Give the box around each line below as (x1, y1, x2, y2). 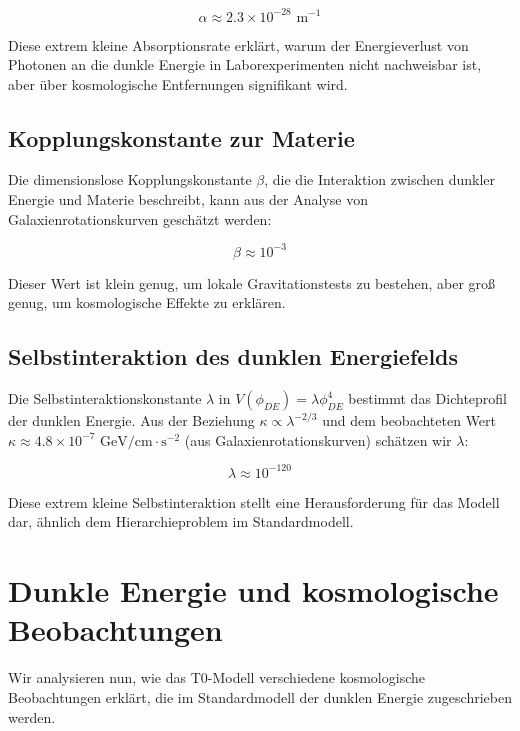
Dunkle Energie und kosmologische (8, 570, 499, 611)
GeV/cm (100, 434, 153, 449)
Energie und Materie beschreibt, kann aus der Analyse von (8, 189, 368, 210)
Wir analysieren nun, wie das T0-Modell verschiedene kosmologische (8, 667, 425, 688)
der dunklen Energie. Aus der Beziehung (8, 410, 255, 431)
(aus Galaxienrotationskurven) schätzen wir (184, 429, 452, 450)
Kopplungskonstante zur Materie (8, 122, 355, 153)
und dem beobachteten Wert (322, 410, 497, 431)
